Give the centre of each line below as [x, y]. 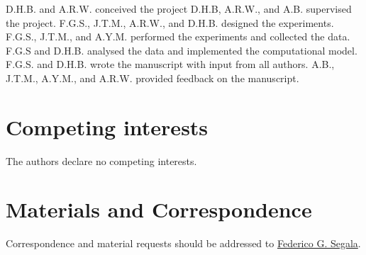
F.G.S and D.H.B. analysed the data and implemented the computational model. [182, 50]
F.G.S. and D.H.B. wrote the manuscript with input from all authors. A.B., [170, 64]
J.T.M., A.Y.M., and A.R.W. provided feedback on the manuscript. [152, 78]
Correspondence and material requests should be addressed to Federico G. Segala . [183, 243]
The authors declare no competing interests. [101, 160]
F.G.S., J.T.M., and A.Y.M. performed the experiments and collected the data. [178, 36]
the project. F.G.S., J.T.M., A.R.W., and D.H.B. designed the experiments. [170, 22]
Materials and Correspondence [159, 209]
